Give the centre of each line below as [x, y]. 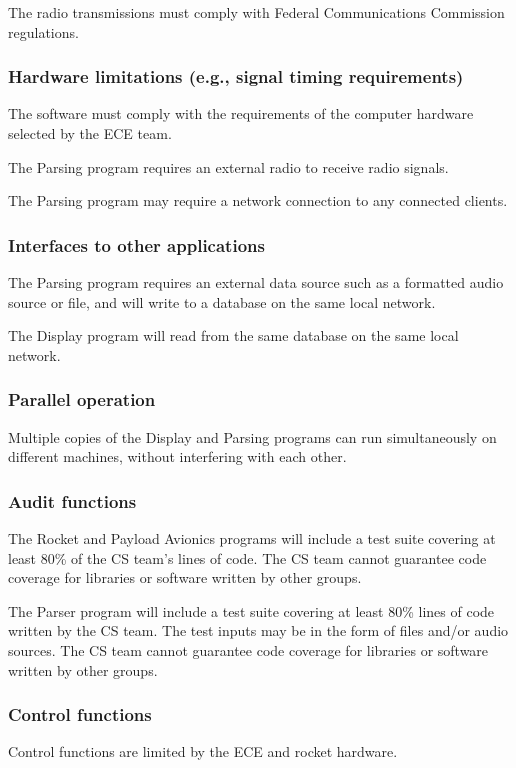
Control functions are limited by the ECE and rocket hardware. [203, 751]
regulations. [43, 31]
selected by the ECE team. [90, 133]
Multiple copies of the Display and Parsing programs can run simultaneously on [252, 436]
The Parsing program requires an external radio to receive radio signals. [228, 166]
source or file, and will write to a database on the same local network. [222, 301]
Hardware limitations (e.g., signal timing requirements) [236, 76]
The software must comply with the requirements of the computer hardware [241, 113]
